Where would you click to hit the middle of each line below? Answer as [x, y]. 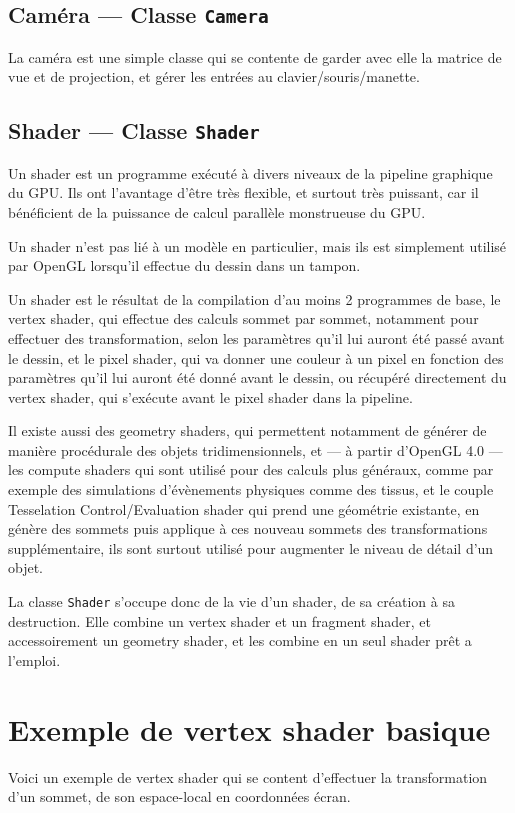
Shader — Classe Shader [134, 130]
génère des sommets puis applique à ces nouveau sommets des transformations [248, 528]
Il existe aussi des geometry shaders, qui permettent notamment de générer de [247, 430]
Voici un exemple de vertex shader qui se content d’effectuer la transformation [248, 776]
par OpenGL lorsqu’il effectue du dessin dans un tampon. [184, 265]
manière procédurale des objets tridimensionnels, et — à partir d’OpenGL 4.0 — [255, 449]
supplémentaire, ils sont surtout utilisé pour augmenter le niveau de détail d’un [251, 547]
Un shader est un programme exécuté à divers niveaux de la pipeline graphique [250, 172]
